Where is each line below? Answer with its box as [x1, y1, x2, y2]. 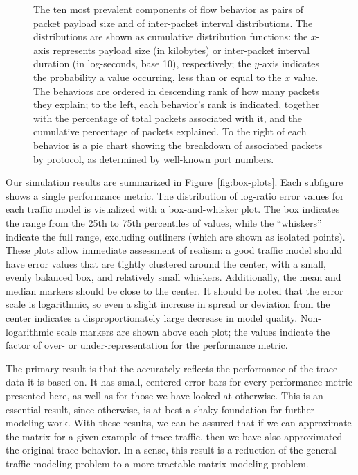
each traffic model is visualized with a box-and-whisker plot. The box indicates [6, 202, 340, 216]
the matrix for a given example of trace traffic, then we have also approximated [6, 429, 343, 443]
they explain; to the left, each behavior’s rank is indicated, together [33, 97, 320, 112]
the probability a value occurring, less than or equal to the [33, 69, 282, 84]
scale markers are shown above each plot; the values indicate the [56, 324, 330, 338]
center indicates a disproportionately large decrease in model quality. [6, 311, 298, 325]
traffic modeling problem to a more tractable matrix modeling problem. [6, 456, 309, 470]
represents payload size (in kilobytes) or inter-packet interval [53, 42, 310, 57]
